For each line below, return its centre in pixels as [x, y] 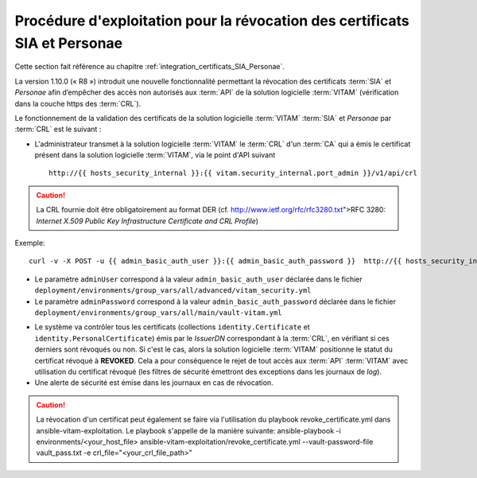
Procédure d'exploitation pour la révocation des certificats [212, 21]
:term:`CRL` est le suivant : [58, 129]
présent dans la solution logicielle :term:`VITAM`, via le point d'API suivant [155, 155]
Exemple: [30, 243]
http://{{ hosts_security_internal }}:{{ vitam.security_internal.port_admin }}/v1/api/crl [233, 173]
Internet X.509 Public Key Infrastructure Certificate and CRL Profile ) [147, 221]
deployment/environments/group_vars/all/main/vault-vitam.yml [158, 313]
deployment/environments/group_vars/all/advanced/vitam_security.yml [173, 291]
